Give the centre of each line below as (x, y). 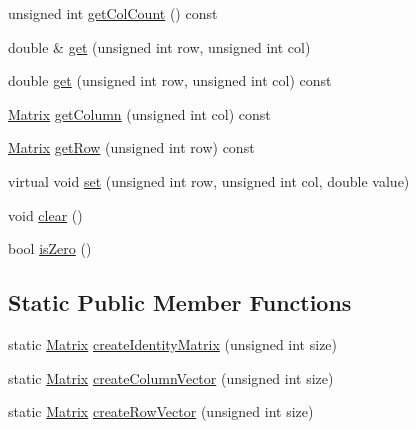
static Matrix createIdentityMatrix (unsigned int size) (173, 343)
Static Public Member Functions (180, 302)
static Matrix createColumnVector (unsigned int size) (171, 377)
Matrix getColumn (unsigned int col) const (139, 113)
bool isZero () (50, 248)
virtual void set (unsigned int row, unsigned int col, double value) (209, 180)
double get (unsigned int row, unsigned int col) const (170, 80)
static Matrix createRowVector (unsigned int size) (161, 411)
